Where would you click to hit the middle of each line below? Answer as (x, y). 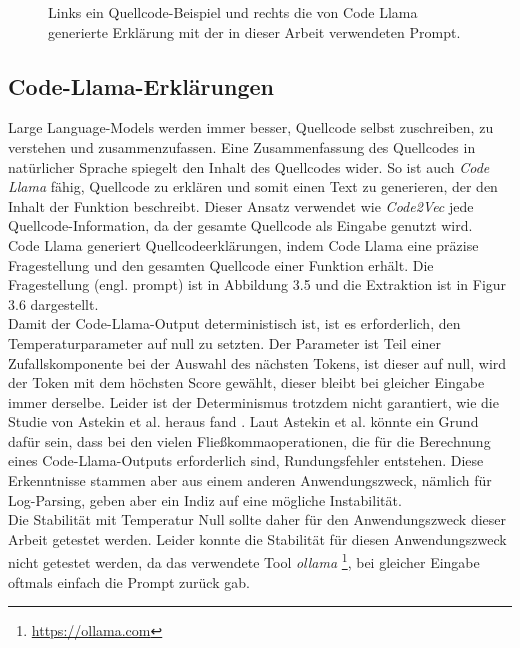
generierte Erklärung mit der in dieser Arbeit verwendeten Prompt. (254, 31)
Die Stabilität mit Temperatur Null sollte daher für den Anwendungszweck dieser (257, 519)
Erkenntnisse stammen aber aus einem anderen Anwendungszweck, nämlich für (250, 480)
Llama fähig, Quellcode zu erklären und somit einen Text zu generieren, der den (253, 186)
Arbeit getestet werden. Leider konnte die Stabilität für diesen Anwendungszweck (257, 538)
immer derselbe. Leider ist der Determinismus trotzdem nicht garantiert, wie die (253, 401)
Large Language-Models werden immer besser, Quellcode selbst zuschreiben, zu (251, 127)
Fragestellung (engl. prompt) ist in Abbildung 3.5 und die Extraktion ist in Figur (257, 284)
